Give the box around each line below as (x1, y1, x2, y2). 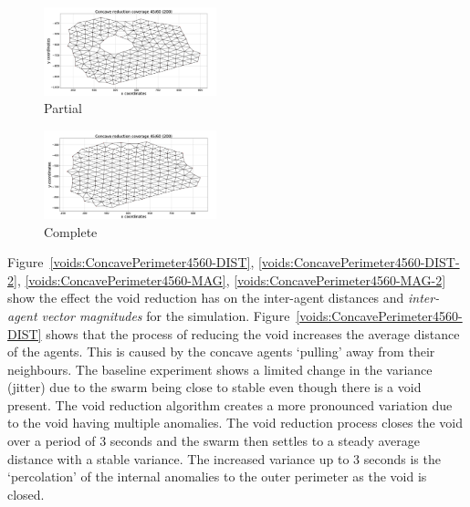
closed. (7, 484, 45, 503)
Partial (44, 98, 82, 118)
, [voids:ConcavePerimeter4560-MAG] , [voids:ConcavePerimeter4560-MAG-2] (16, 270, 446, 289)
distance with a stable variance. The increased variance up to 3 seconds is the (7, 449, 441, 468)
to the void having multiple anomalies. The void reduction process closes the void (7, 413, 463, 432)
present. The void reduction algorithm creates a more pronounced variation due (7, 395, 453, 414)
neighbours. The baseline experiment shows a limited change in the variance (7, 359, 433, 378)
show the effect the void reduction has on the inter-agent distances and (7, 288, 404, 307)
